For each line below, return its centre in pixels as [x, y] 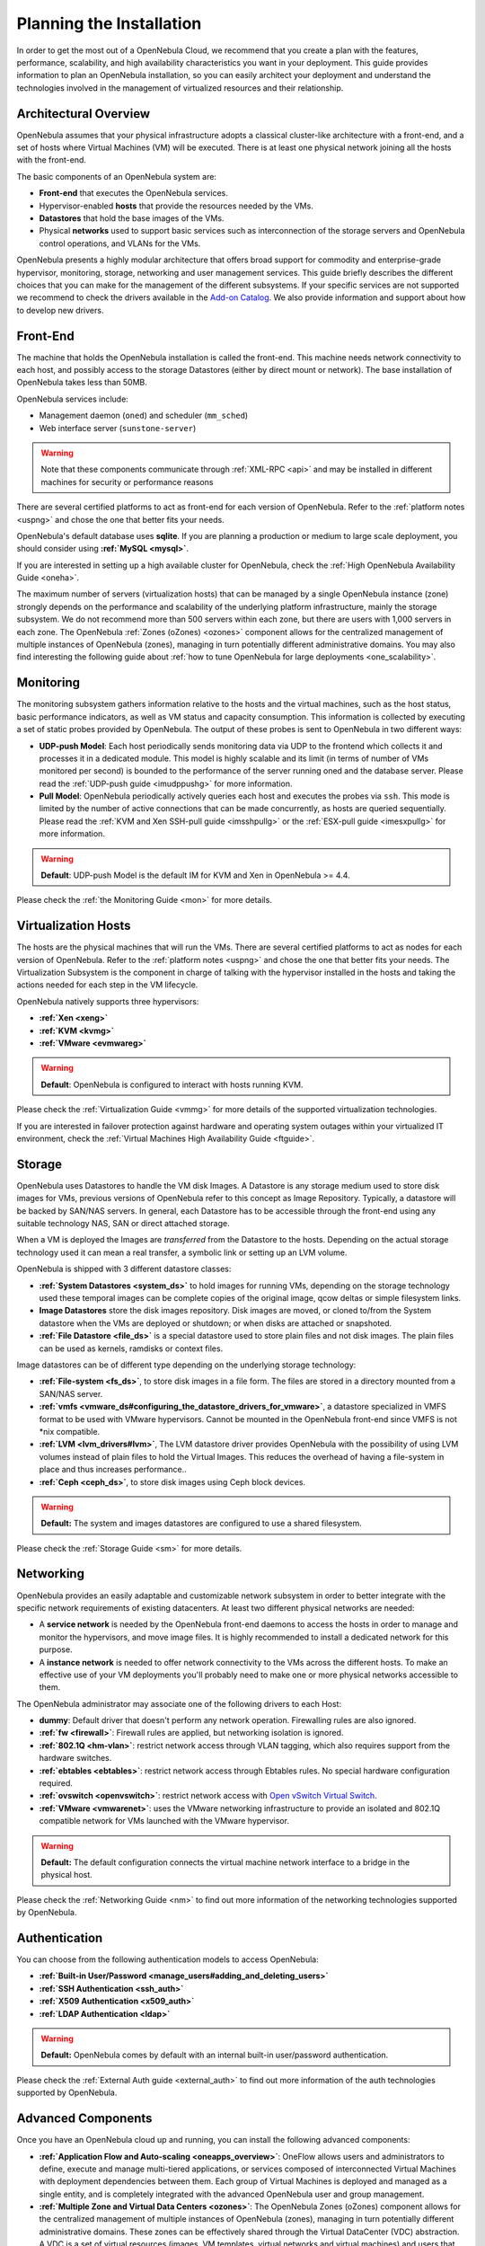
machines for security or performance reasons [127, 482]
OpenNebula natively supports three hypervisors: [108, 1001]
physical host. [67, 1875]
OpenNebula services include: [73, 399]
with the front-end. [52, 160]
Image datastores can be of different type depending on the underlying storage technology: [186, 1365]
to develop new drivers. [60, 310]
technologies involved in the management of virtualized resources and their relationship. [180, 88]
